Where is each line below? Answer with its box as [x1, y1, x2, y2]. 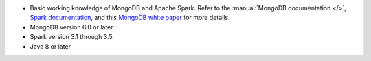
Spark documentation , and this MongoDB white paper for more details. [30, 14, 230, 22]
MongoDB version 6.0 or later [30, 23, 113, 31]
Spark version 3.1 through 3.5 [30, 33, 113, 41]
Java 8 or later [30, 42, 71, 51]
